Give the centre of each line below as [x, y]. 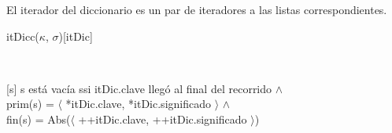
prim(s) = [30, 104]
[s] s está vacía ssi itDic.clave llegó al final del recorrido [139, 88]
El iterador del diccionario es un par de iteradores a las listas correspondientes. [197, 9]
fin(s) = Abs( [39, 119]
